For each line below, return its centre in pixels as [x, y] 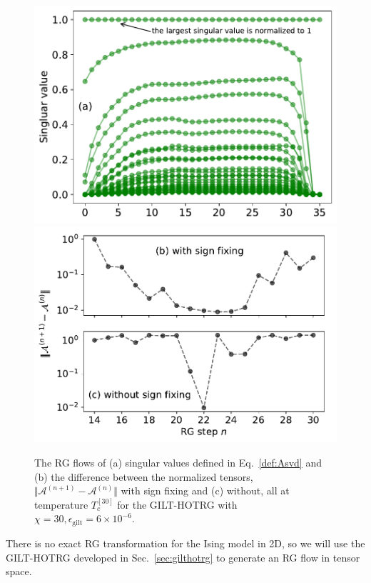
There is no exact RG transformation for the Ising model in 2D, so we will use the [185, 543]
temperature [61, 504]
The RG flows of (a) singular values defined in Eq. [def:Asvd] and [178, 463]
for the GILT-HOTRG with [177, 504]
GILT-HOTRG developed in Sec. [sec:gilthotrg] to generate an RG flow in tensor [183, 557]
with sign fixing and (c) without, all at [205, 490]
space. [19, 571]
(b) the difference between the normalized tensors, [144, 476]
